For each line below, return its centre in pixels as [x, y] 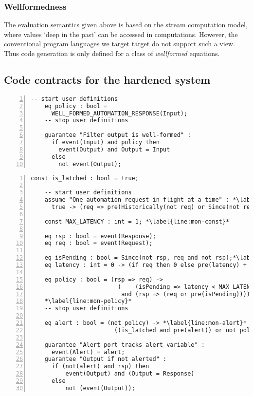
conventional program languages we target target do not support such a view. [119, 44]
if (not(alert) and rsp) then [100, 367]
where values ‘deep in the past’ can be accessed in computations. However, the [121, 34]
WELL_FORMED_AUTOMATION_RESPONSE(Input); [119, 113]
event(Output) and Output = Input [114, 149]
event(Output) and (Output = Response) [130, 374]
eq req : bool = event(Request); [99, 243]
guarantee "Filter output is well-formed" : [118, 135]
